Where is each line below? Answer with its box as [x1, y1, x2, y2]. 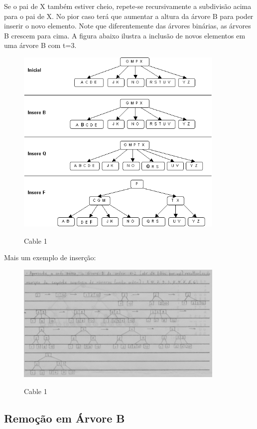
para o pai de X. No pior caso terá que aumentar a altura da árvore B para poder [4, 10, 254, 21]
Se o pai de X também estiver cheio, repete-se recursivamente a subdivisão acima [4, 1, 252, 11]
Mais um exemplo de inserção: [4, 252, 96, 263]
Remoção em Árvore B [4, 410, 125, 426]
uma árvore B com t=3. [4, 40, 77, 50]
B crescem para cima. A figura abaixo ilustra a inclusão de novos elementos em [4, 30, 246, 40]
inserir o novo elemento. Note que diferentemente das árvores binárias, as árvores [4, 20, 251, 31]
